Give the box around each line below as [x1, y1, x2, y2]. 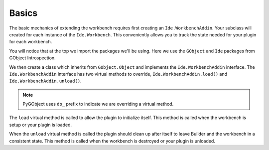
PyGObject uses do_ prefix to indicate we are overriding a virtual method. [22, 101, 174, 107]
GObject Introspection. [9, 55, 56, 61]
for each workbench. [9, 39, 52, 45]
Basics [9, 7, 38, 18]
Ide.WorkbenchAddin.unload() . [9, 78, 82, 84]
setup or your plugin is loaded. [9, 122, 72, 128]
